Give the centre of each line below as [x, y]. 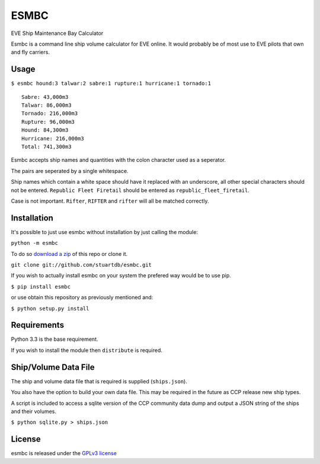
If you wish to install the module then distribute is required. [87, 350]
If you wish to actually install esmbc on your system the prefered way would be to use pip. [121, 276]
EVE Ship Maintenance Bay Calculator [57, 33]
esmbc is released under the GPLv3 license [64, 453]
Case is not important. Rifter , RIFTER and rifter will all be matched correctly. [110, 201]
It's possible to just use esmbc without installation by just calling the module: [105, 232]
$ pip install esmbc [41, 287]
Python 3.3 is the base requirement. [55, 339]
